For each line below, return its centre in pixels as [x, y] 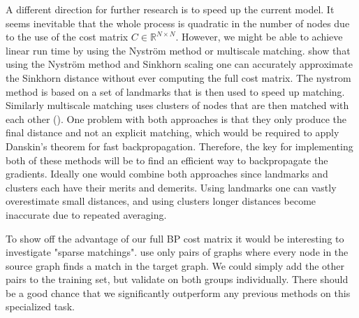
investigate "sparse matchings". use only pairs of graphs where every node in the [177, 252]
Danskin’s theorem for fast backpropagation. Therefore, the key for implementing [179, 146]
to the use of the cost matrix [67, 37]
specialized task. [40, 306]
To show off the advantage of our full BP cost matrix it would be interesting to [175, 238]
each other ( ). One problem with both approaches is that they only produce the [176, 118]
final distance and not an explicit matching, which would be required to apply [173, 132]
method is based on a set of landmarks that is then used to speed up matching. [175, 91]
